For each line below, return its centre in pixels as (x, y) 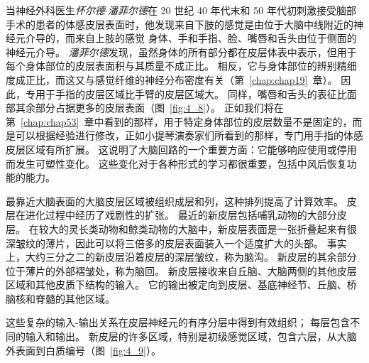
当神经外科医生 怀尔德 (55, 10)
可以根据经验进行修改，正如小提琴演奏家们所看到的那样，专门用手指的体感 (189, 135)
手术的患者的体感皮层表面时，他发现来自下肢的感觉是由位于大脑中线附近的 (180, 24)
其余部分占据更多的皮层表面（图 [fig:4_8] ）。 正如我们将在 (149, 108)
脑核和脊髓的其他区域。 (60, 298)
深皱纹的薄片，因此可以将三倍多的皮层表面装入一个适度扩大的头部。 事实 (176, 243)
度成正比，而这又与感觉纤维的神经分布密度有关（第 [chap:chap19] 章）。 (172, 79)
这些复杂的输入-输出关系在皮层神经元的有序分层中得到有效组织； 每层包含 (178, 322)
